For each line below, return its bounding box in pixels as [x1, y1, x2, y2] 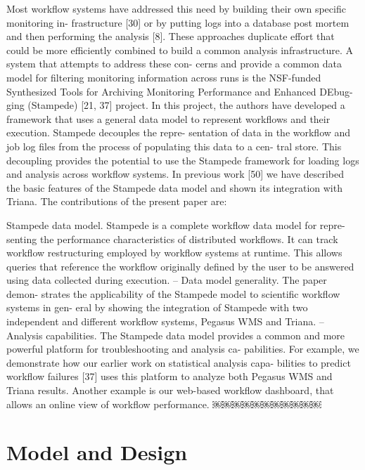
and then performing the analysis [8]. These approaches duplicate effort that [6, 29, 335, 44]
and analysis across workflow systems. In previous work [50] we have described [6, 167, 344, 181]
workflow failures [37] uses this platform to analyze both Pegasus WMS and [6, 369, 333, 384]
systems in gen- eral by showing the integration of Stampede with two [6, 300, 308, 315]
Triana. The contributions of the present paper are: [6, 194, 227, 209]
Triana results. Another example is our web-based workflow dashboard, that [6, 383, 334, 398]
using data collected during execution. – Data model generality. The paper [6, 273, 327, 287]
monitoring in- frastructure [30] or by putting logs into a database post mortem [6, 15, 350, 30]
